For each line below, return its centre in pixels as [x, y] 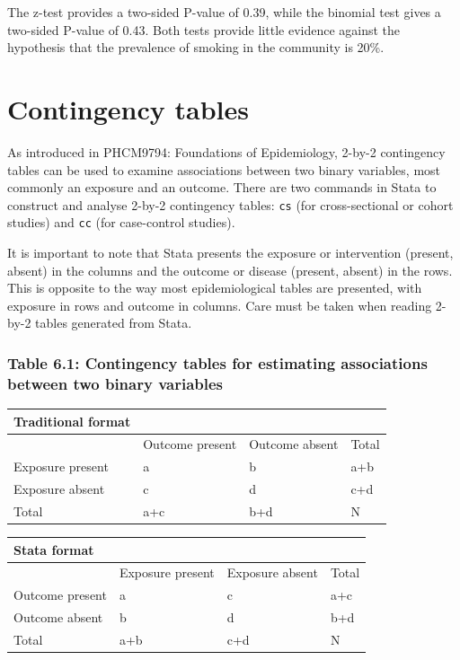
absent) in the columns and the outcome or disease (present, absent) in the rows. [230, 270]
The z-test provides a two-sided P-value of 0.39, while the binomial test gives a [224, 12]
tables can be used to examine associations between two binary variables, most [224, 169]
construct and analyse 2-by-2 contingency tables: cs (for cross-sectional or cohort [230, 204]
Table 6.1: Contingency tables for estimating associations [217, 362]
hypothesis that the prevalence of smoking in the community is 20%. [196, 47]
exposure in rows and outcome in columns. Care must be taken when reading [220, 305]
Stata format [54, 549]
